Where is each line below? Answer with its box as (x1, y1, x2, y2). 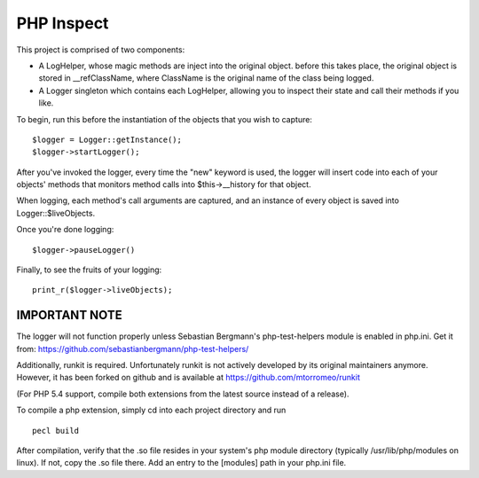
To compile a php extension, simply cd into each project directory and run (16, 404, 287, 416)
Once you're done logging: (16, 224, 114, 235)
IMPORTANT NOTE (16, 308, 123, 323)
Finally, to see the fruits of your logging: (16, 264, 162, 275)
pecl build (32, 426, 80, 435)
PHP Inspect (16, 13, 109, 33)
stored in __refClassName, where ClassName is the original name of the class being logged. (38, 73, 374, 83)
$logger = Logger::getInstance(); (32, 134, 182, 145)
